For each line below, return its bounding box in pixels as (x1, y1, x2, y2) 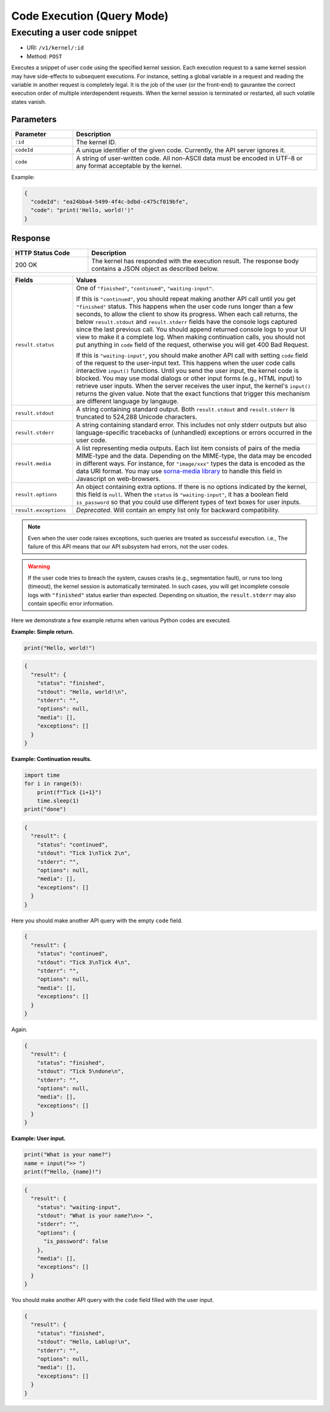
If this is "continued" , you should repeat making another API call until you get (76, 295, 296, 303)
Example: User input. (11, 1134, 66, 1142)
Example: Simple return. (11, 628, 75, 635)
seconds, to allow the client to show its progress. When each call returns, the (76, 310, 298, 318)
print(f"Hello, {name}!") (24, 1168, 102, 1175)
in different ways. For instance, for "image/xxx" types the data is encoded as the (76, 459, 306, 468)
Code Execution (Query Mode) (11, 9, 169, 23)
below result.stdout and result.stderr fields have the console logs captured (76, 318, 298, 326)
